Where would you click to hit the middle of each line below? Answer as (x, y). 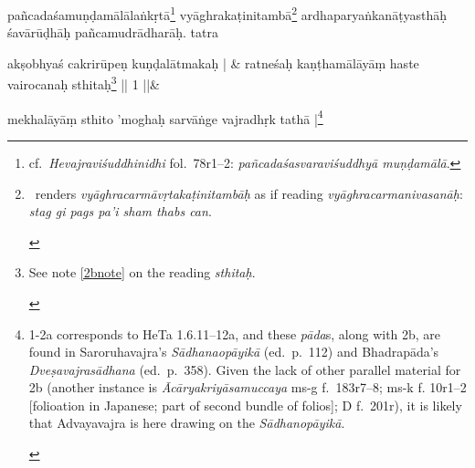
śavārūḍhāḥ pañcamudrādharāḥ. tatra (113, 32)
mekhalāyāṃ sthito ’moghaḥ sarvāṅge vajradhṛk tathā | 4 (165, 117)
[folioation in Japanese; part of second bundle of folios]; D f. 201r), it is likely (245, 405)
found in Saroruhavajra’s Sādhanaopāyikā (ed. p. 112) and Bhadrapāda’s (234, 352)
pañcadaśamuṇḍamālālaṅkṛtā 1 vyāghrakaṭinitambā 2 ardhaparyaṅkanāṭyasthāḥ (227, 13)
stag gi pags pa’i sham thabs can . (120, 211)
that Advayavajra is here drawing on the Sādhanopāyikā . (187, 423)
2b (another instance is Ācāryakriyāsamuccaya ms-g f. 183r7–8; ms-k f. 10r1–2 (248, 387)
